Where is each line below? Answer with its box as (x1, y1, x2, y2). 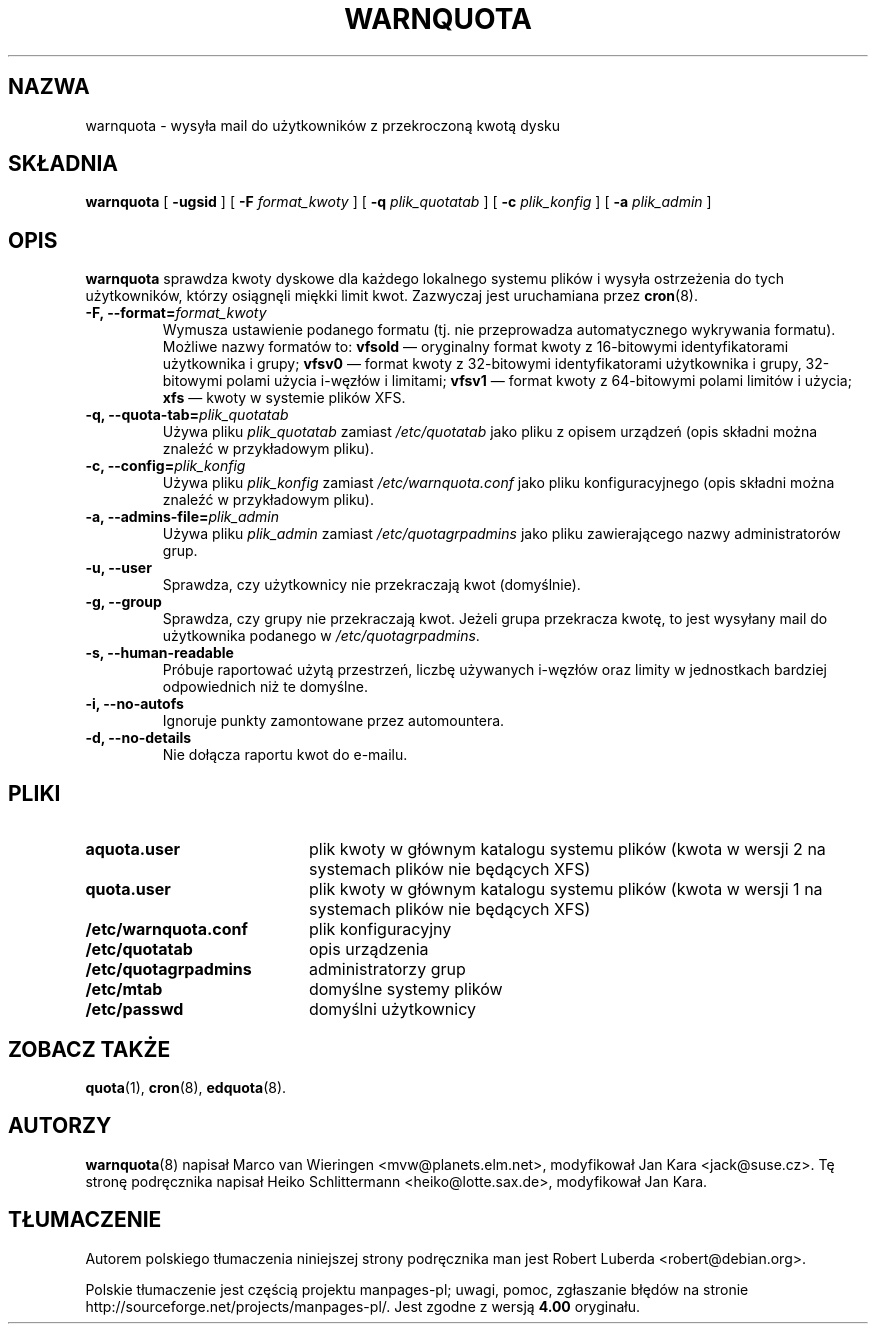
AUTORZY (8, 1113, 112, 1139)
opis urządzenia (308, 939, 429, 960)
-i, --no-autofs (85, 695, 184, 713)
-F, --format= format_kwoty (85, 304, 267, 322)
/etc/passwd (85, 999, 184, 1020)
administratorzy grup (308, 959, 466, 980)
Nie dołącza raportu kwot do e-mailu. (162, 746, 408, 764)
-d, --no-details (85, 729, 192, 747)
